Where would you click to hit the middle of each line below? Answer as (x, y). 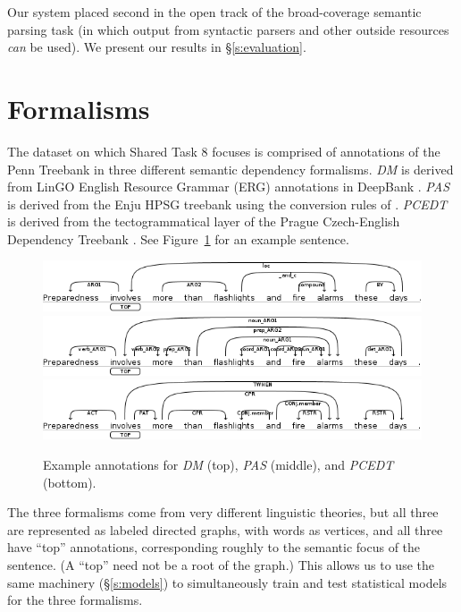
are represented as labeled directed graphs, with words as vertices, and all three (225, 529)
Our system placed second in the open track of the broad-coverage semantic (214, 12)
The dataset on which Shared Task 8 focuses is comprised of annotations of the (224, 151)
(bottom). (70, 482)
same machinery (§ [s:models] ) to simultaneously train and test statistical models (227, 582)
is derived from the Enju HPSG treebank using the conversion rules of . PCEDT (227, 204)
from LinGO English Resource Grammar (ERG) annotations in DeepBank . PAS (229, 187)
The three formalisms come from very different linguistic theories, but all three (223, 512)
